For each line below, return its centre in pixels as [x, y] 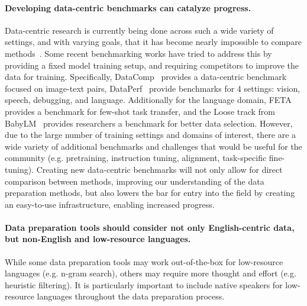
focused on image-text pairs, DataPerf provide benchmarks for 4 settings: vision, [153, 88]
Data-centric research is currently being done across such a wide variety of [139, 30]
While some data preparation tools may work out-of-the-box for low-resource [144, 261]
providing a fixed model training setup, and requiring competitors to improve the [152, 65]
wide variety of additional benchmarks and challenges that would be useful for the [153, 146]
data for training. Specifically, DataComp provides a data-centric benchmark [146, 77]
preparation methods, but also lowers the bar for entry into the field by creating [150, 193]
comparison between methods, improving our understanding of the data [135, 181]
